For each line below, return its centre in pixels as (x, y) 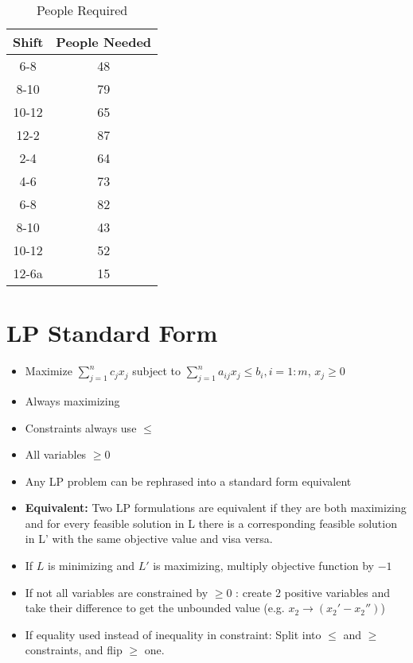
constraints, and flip (74, 650)
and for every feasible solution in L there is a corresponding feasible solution (211, 523)
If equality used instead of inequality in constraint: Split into (173, 634)
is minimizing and (91, 566)
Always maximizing (72, 400)
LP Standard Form (112, 333)
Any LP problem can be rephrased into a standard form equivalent (188, 481)
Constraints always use (81, 427)
